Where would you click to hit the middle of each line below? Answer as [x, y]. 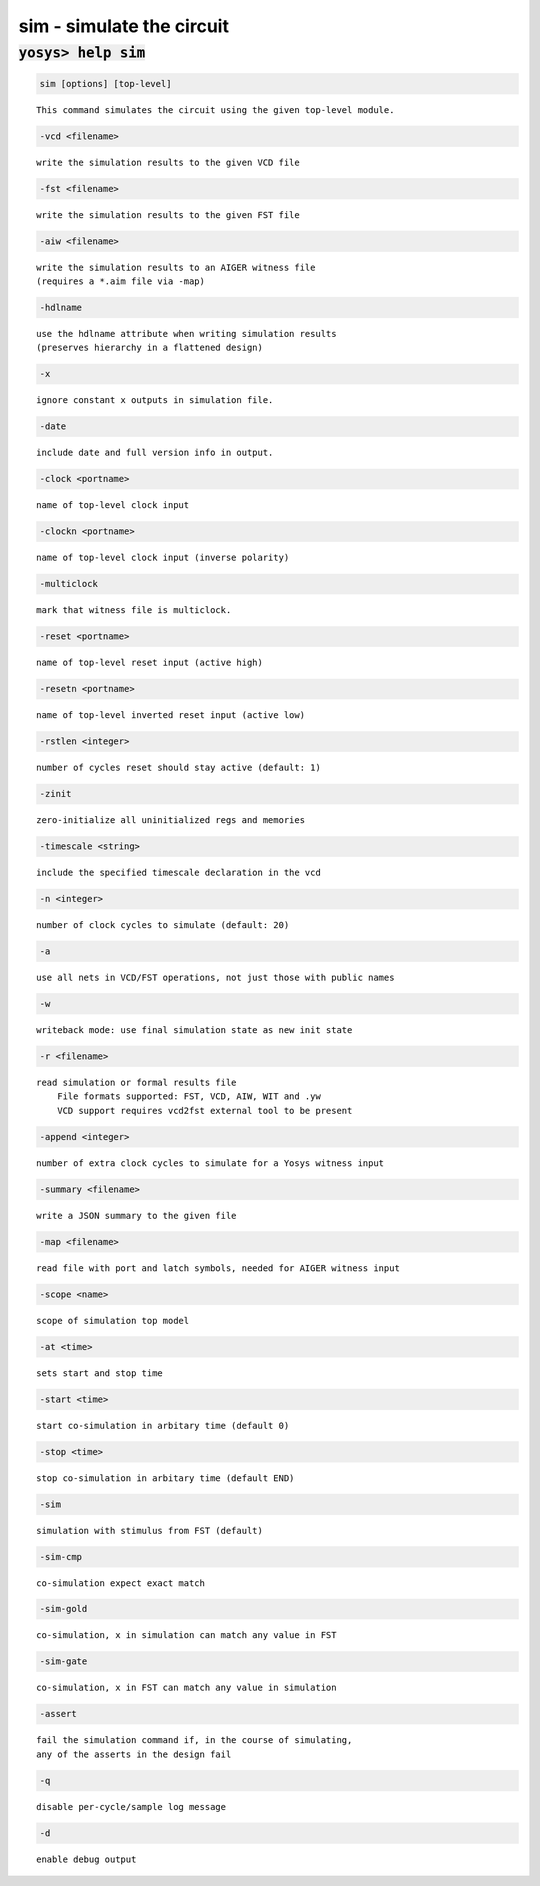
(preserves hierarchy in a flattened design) [150, 348]
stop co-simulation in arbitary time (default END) [165, 1478]
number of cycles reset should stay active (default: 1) [179, 768]
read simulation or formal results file [136, 1082]
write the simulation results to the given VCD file [168, 162]
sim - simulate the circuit [124, 26]
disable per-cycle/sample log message [131, 1806]
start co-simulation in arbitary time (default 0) [163, 1425]
